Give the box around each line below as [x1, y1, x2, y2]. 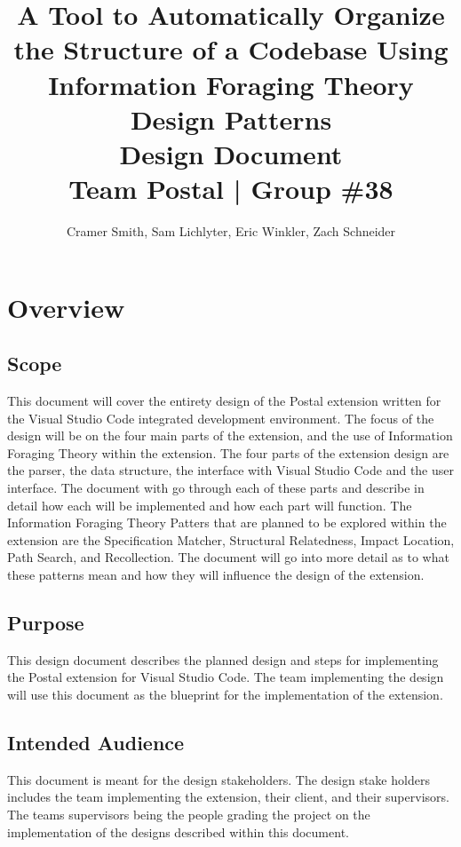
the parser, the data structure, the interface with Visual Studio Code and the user [7, 461, 455, 479]
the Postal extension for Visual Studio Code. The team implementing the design [7, 668, 444, 686]
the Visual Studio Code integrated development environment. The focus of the [7, 408, 434, 427]
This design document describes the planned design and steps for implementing [7, 650, 439, 669]
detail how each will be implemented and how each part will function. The [7, 495, 412, 514]
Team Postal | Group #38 [68, 170, 393, 207]
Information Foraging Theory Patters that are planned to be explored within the [7, 513, 447, 532]
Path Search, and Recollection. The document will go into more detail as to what [7, 548, 449, 566]
